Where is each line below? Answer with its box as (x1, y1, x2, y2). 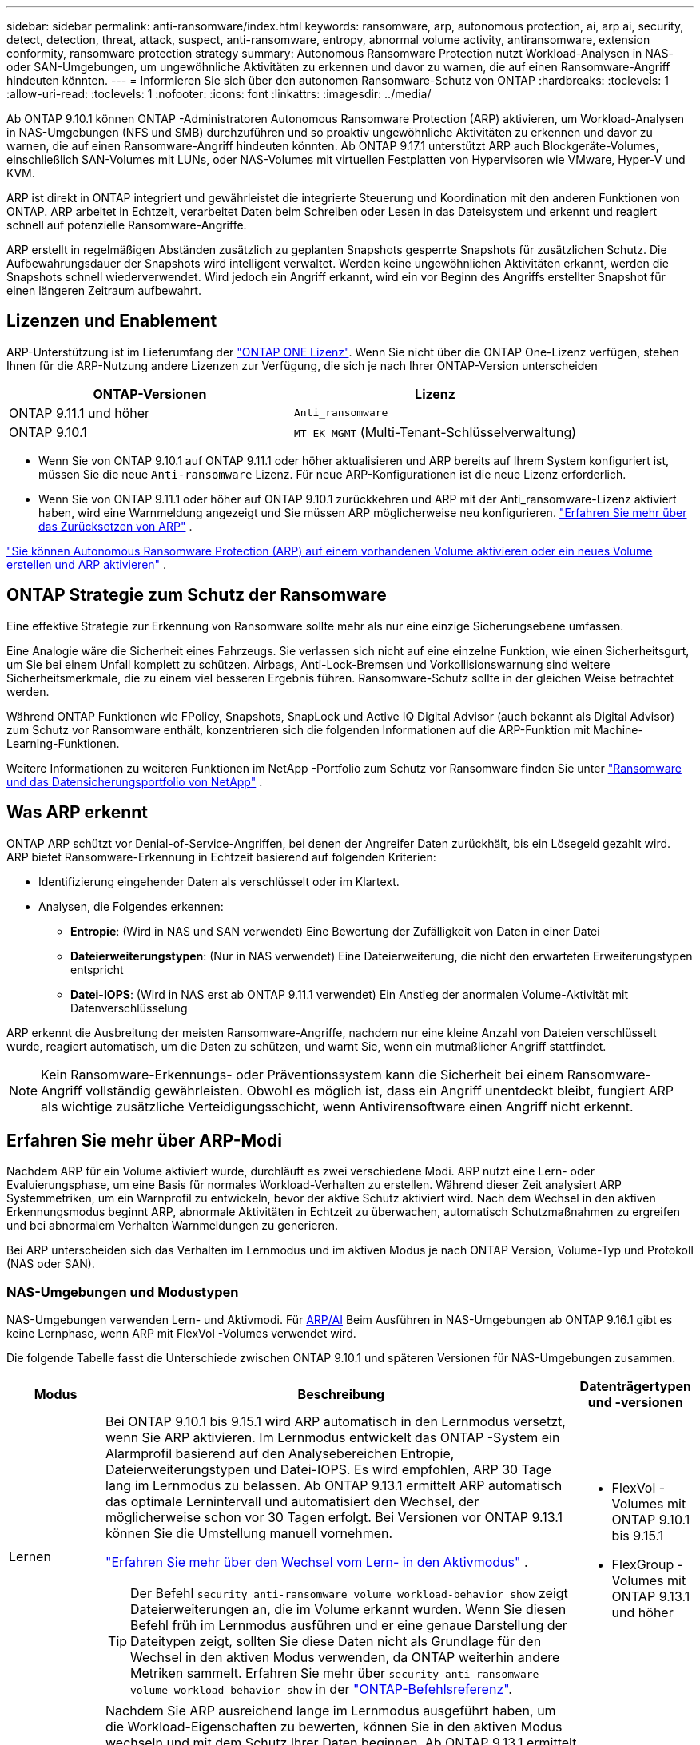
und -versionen (587, 1394, 683, 1411)
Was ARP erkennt (6, 802, 149, 823)
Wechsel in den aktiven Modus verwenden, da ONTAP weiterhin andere (130, 1649, 560, 1666)
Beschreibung (297, 1386, 385, 1403)
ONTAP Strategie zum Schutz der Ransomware (6, 585, 387, 606)
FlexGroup (611, 1556, 674, 1573)
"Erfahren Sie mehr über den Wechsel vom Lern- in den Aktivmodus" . (105, 1554, 528, 1571)
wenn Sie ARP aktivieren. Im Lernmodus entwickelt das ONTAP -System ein (105, 1429, 560, 1446)
